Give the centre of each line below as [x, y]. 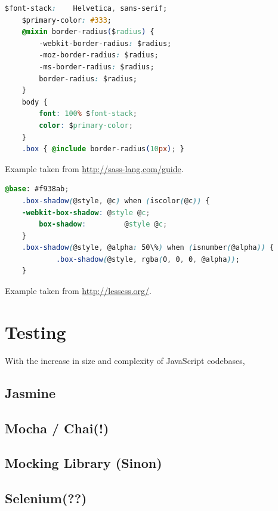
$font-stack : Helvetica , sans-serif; [86, 8]
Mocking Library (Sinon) [84, 463]
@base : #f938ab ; [37, 189]
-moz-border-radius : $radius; [99, 55]
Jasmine [30, 392]
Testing [35, 331]
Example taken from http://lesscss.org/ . [78, 291]
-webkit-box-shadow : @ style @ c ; [86, 212]
